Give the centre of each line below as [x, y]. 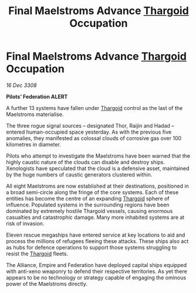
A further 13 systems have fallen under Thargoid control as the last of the [94, 108]
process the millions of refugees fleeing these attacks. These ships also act [97, 241]
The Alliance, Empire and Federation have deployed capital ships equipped [96, 265]
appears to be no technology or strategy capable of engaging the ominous [96, 277]
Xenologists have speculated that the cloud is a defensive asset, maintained [98, 168]
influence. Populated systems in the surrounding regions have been [88, 205]
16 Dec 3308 [21, 85]
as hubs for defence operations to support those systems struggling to [92, 247]
